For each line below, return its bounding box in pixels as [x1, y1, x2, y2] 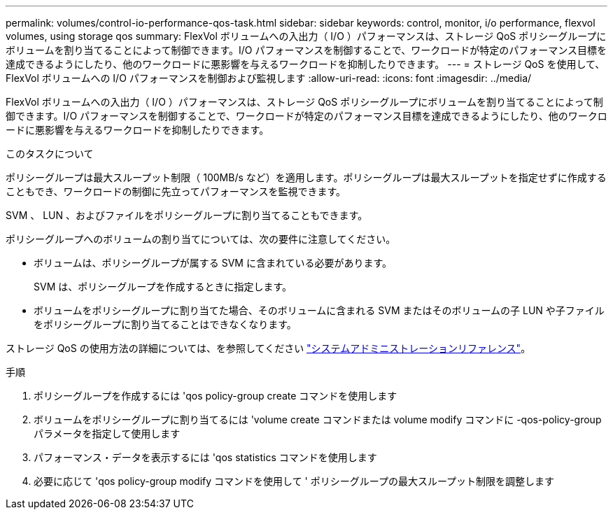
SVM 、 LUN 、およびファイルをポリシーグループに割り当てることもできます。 [6, 209, 368, 221]
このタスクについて [6, 148, 94, 160]
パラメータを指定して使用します [34, 428, 181, 439]
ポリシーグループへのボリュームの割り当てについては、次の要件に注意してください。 [6, 233, 396, 245]
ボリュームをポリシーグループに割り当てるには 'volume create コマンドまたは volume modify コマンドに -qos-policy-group [34, 414, 602, 425]
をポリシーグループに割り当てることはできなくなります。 [34, 318, 297, 330]
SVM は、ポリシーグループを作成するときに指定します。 [34, 281, 292, 292]
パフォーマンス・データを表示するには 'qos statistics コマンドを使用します [34, 451, 377, 463]
